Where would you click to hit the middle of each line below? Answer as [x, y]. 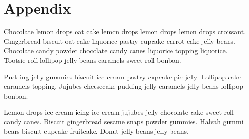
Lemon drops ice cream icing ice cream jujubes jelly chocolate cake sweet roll [119, 112]
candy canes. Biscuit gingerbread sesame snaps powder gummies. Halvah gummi [124, 121]
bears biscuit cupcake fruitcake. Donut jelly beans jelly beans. [96, 131]
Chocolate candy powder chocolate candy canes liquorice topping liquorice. [116, 50]
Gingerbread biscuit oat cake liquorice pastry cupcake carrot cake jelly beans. [120, 41]
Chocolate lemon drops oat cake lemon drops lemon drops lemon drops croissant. [125, 31]
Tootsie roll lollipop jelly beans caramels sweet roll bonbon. [93, 60]
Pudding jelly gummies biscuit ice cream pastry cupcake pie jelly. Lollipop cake [123, 76]
